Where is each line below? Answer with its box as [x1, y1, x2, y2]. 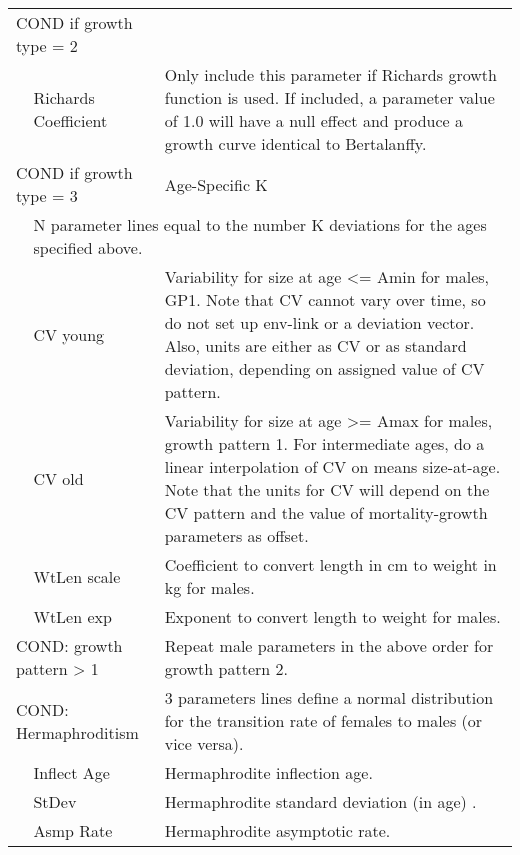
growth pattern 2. [164, 657, 288, 680]
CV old [33, 466, 84, 490]
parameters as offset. [164, 524, 309, 547]
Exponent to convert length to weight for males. [164, 605, 501, 628]
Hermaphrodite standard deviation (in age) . [164, 790, 477, 813]
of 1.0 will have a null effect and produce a [164, 109, 463, 132]
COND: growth [16, 634, 123, 657]
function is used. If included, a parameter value [164, 86, 495, 109]
